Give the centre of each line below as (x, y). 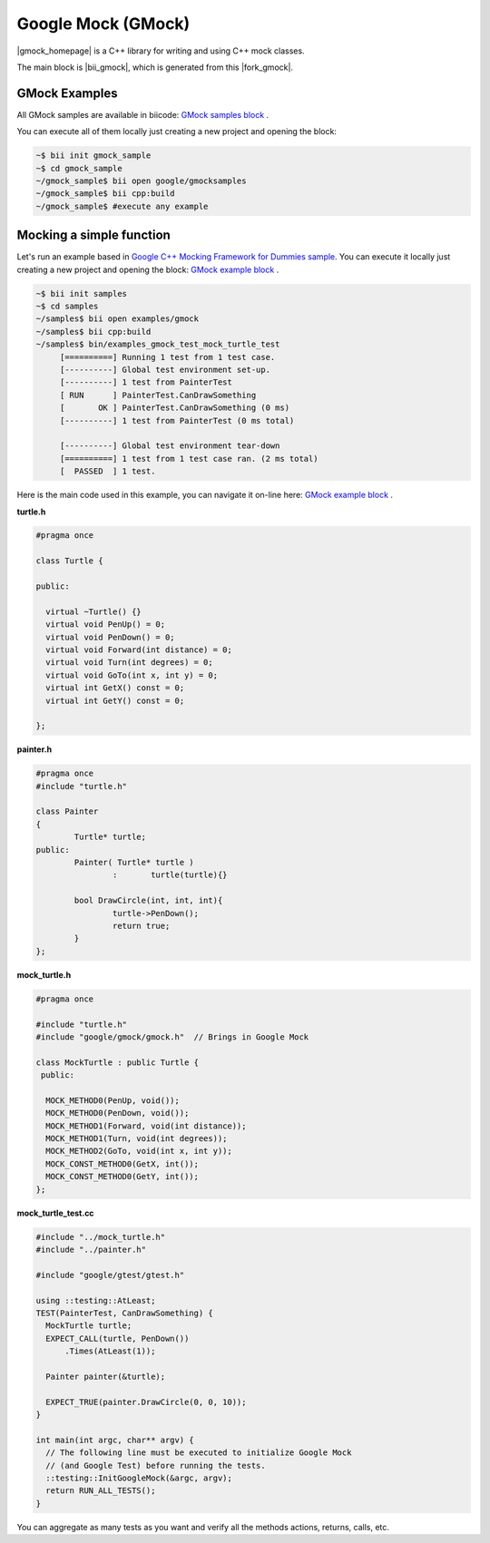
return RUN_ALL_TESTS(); (101, 1491)
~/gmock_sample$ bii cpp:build (106, 194)
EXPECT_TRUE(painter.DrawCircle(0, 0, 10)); (146, 1402)
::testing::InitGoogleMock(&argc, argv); (139, 1478)
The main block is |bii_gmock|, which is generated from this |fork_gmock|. (155, 67)
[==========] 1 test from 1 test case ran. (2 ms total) (189, 459)
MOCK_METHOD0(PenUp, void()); (113, 1100)
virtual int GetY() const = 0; (115, 700)
